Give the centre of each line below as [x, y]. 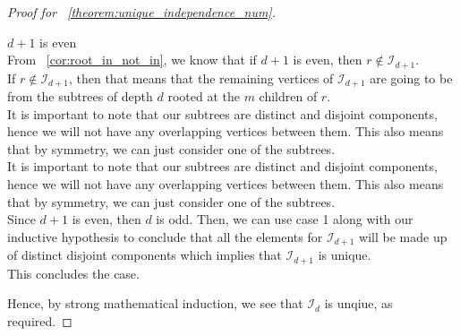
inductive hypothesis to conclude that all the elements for [165, 236]
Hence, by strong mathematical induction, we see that [155, 303]
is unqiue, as [358, 303]
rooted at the [204, 96]
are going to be [411, 78]
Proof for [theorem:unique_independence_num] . [141, 12]
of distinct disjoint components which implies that [145, 255]
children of [288, 96]
